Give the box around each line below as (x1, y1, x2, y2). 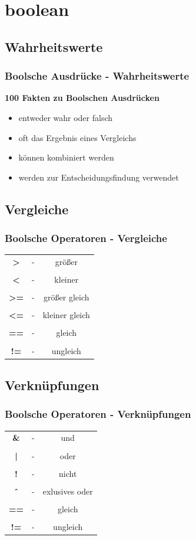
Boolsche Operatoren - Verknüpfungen (5, 407, 191, 421)
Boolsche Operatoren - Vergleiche (5, 231, 167, 246)
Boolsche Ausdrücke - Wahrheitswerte (5, 68, 190, 83)
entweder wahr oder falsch (18, 111, 113, 123)
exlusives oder (42, 485, 93, 497)
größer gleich (44, 291, 89, 303)
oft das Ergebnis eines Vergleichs (18, 131, 137, 143)
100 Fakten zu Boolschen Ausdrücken (5, 91, 160, 104)
